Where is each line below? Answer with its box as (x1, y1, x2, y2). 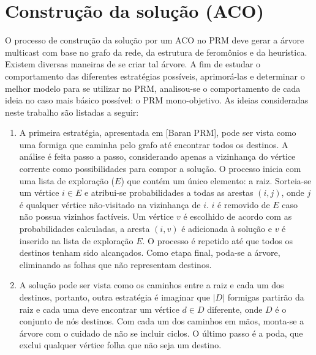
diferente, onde (207, 302, 263, 315)
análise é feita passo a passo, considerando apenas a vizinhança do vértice (19, 150, 296, 163)
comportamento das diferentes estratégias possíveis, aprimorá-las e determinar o (5, 69, 305, 82)
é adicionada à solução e (181, 222, 272, 235)
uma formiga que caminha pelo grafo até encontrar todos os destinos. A (19, 138, 288, 151)
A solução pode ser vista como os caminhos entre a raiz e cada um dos (19, 278, 284, 291)
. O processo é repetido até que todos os (142, 234, 293, 247)
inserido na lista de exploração (19, 234, 134, 247)
